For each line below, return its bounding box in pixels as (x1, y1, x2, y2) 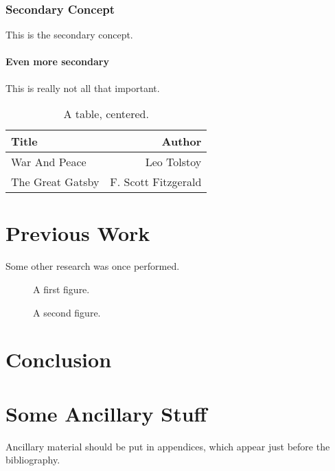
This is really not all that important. (5, 80, 160, 95)
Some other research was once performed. (5, 259, 180, 273)
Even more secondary (5, 54, 109, 69)
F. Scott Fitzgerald (110, 174, 202, 190)
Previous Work (5, 219, 150, 247)
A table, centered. (63, 106, 149, 122)
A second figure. (33, 305, 101, 319)
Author (161, 133, 202, 150)
